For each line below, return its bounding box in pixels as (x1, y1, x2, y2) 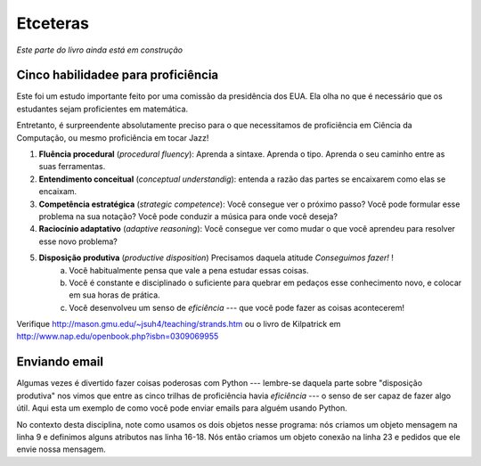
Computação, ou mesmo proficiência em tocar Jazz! (16, 132, 209, 143)
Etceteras (16, 13, 89, 33)
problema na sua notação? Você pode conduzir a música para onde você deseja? (38, 210, 338, 222)
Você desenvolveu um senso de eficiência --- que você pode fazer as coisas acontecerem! (69, 302, 405, 313)
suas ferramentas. (38, 161, 106, 172)
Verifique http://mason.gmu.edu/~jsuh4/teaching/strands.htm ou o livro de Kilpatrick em (16, 319, 341, 330)
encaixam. (38, 186, 77, 197)
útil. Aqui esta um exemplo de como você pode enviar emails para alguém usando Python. (16, 403, 347, 413)
